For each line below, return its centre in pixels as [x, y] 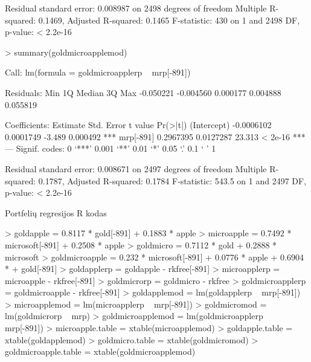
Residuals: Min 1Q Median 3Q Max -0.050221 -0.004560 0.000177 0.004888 [143, 92]
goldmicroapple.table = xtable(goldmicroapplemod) [100, 351]
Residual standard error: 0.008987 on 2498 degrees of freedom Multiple [136, 8]
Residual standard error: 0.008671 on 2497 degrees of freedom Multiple [136, 168]
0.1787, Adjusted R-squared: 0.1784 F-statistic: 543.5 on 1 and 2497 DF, [172, 180]
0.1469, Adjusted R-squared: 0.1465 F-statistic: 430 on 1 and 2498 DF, [169, 20]
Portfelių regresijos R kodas [56, 212]
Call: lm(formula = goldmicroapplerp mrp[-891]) [98, 72]
